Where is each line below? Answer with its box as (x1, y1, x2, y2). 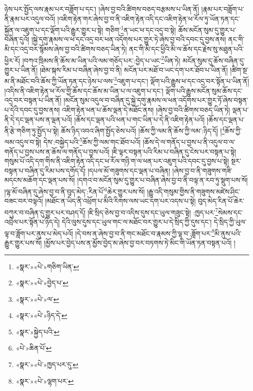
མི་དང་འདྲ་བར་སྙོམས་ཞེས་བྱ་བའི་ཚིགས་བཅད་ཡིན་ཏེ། (4, 44, 127, 54)
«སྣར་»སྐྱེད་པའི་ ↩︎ (16, 326, 60, 336)
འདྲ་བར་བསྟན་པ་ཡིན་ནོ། (4, 95, 62, 105)
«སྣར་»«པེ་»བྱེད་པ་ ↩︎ (16, 278, 68, 288)
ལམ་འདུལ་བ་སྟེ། (4, 137, 41, 147)
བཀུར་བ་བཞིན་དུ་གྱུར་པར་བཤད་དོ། (4, 207, 85, 217)
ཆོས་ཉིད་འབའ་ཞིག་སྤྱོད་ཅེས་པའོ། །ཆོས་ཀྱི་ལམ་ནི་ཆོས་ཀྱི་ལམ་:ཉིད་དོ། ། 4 (61, 124, 225, 135)
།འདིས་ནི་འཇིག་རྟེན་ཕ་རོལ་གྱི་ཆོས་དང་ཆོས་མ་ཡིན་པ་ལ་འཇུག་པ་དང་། (4, 85, 164, 95)
